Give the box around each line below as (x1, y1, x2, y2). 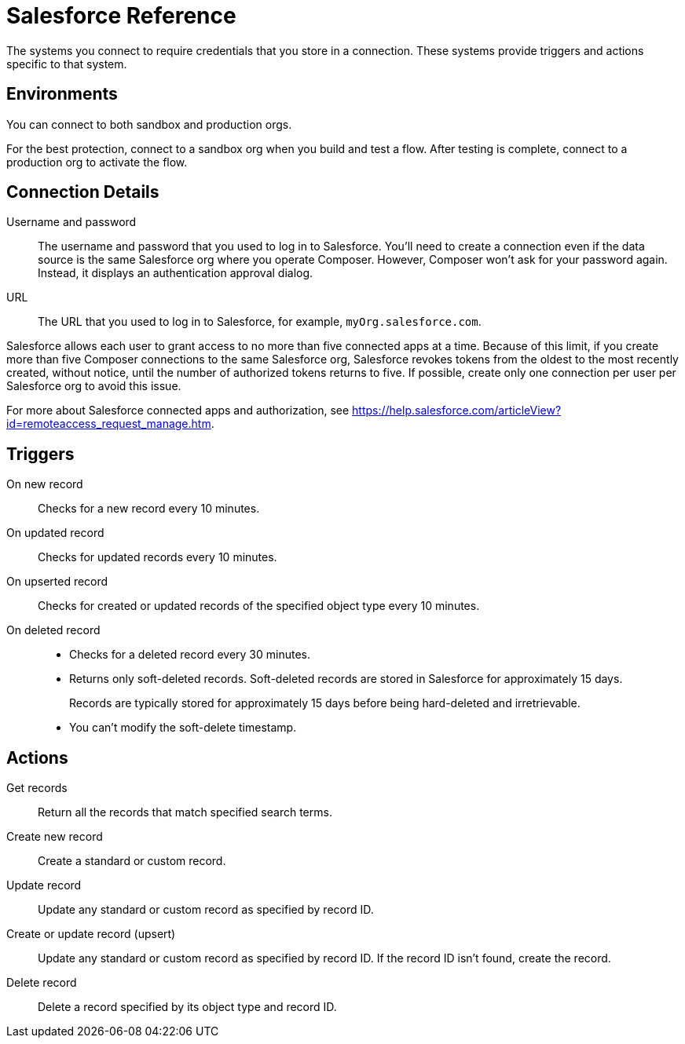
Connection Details (6, 182, 159, 203)
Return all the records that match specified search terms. (38, 805, 332, 820)
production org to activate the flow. (6, 155, 188, 169)
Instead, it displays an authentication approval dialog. (38, 266, 313, 280)
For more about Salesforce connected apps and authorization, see (6, 403, 350, 418)
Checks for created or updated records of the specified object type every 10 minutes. (38, 599, 480, 613)
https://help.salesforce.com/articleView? (352, 403, 562, 418)
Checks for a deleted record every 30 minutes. (69, 648, 310, 662)
